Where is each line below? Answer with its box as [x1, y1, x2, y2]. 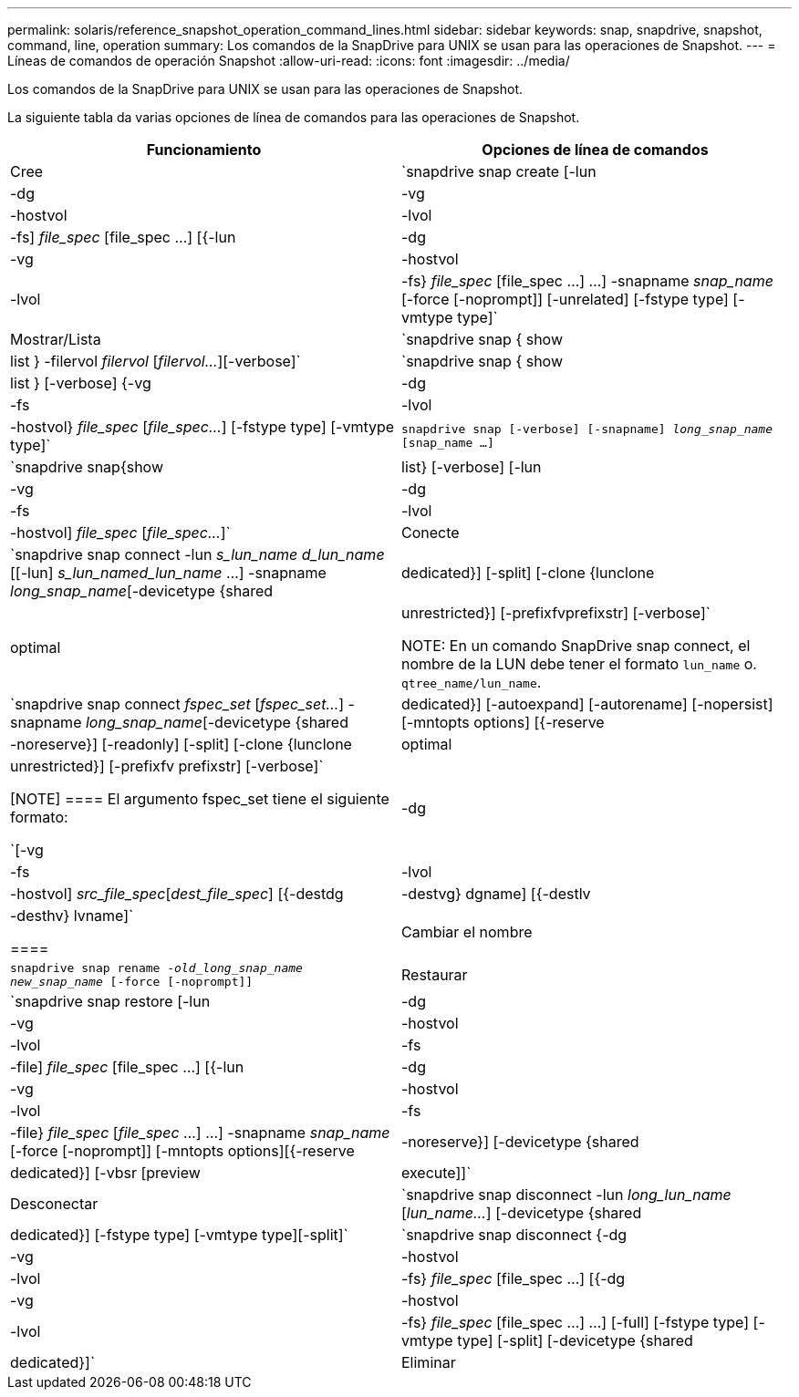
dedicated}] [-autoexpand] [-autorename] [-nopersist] [401, 695, 773, 713]
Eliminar [401, 1353, 456, 1371]
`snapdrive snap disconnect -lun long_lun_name [401, 1185, 732, 1204]
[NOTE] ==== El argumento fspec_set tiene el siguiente [10, 790, 389, 808]
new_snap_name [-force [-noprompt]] [10, 975, 254, 988]
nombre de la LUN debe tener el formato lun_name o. [401, 655, 757, 673]
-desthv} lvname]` [10, 906, 134, 925]
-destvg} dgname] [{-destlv [401, 885, 591, 903]
